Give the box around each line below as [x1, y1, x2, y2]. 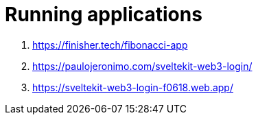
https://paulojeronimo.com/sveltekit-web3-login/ [32, 60, 253, 72]
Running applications [5, 3, 202, 26]
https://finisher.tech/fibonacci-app [32, 38, 188, 51]
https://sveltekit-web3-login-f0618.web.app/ [32, 81, 233, 93]
